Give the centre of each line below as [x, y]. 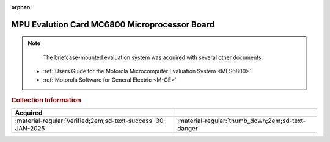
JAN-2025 [30, 129]
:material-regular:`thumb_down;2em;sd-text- [242, 121]
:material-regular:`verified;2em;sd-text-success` [85, 121]
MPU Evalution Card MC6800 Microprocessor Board [113, 24]
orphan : [22, 7]
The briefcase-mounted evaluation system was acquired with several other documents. [153, 57]
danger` [189, 129]
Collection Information [46, 100]
